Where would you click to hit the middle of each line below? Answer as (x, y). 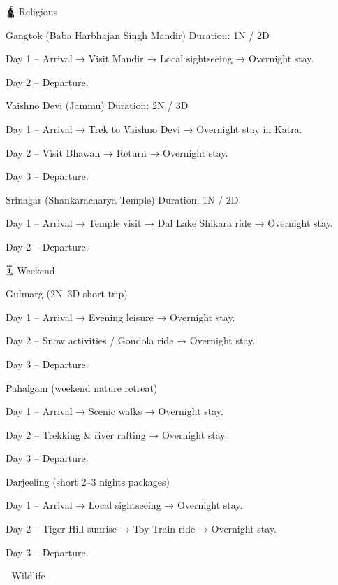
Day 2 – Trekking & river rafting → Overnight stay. (117, 434)
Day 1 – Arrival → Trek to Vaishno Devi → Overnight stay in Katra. (154, 128)
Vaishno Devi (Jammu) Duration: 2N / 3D (97, 105)
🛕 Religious (32, 11)
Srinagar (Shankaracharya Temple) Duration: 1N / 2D (122, 199)
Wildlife (28, 576)
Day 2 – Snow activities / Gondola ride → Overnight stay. (131, 340)
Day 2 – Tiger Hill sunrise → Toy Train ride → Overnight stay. (141, 529)
